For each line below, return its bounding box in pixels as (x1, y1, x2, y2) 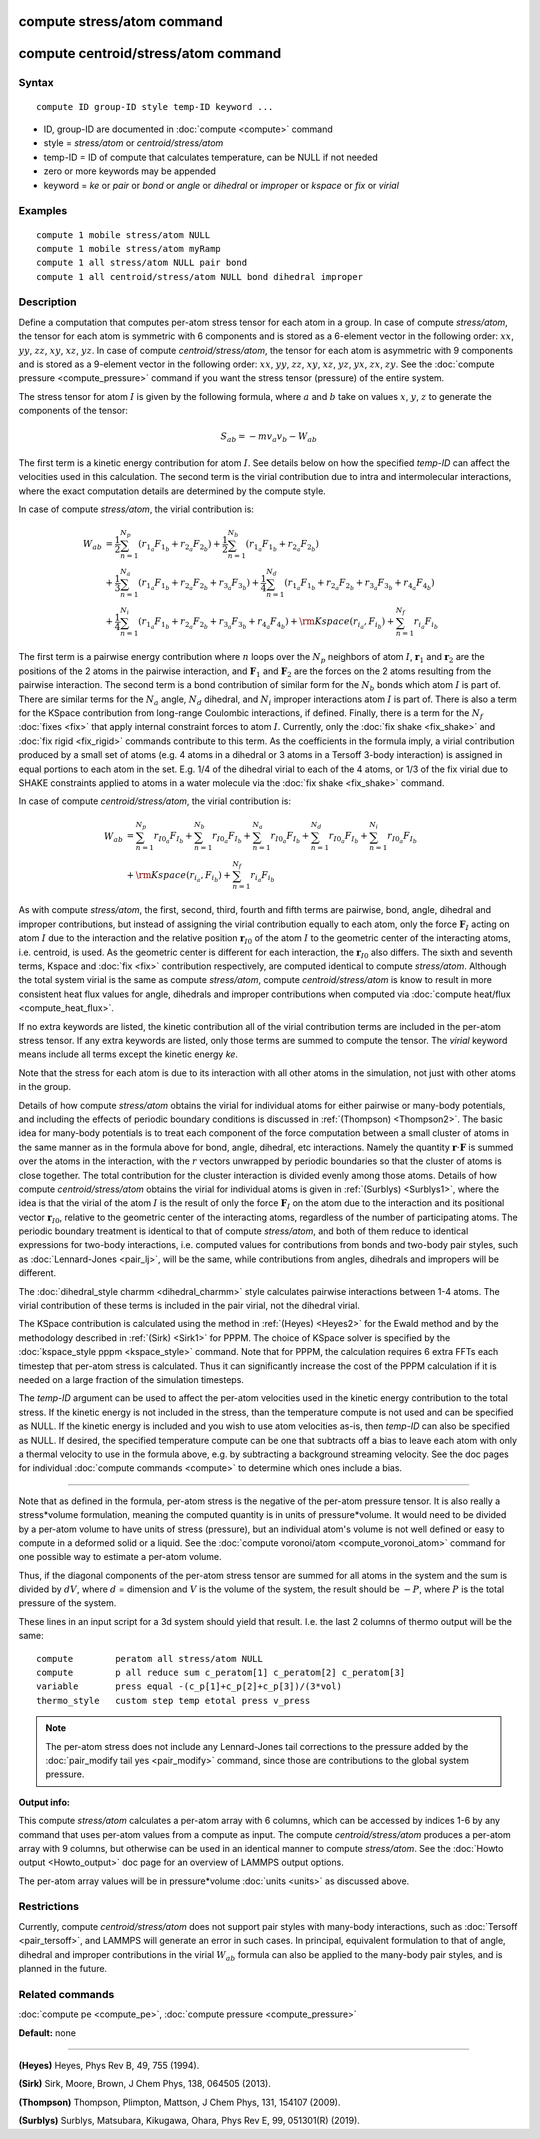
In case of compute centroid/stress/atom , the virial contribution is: (18, 795, 292, 807)
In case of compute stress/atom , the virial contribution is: (18, 503, 255, 515)
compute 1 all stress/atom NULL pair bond (36, 257, 248, 269)
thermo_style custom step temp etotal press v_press (36, 1695, 311, 1706)
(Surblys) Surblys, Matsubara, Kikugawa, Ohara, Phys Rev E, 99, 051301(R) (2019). (18, 2115, 360, 2127)
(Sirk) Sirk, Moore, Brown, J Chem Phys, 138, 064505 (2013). (18, 2078, 272, 2090)
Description (18, 295, 77, 309)
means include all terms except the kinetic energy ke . (18, 1048, 239, 1060)
